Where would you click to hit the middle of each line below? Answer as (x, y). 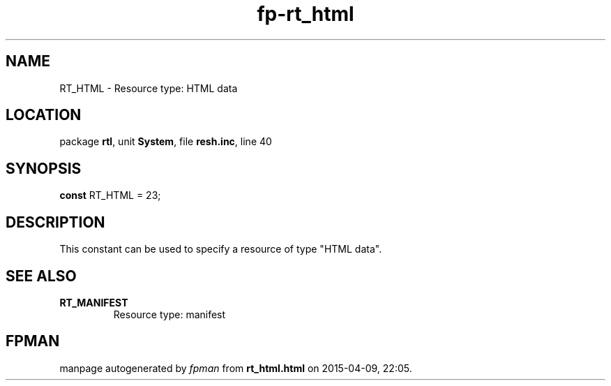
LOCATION (44, 115)
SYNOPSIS (44, 168)
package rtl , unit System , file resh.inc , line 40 (166, 142)
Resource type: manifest (169, 314)
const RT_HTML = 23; (110, 195)
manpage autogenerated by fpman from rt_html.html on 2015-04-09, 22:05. (236, 368)
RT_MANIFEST (94, 302)
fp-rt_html (305, 14)
